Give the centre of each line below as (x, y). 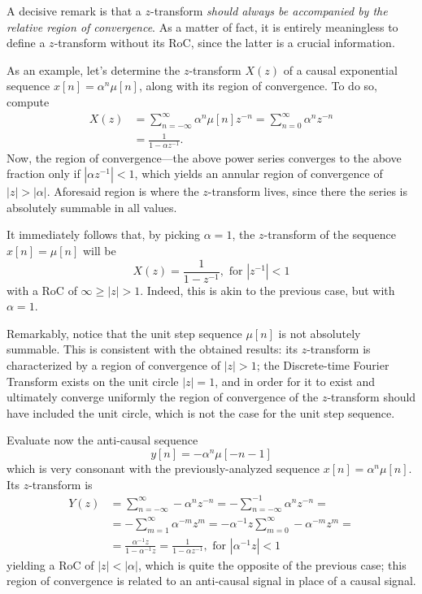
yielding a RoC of (50, 564)
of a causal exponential (340, 69)
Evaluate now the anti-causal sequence (102, 440)
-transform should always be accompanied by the (269, 11)
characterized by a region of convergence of (114, 364)
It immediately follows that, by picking (104, 234)
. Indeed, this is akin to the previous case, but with (268, 290)
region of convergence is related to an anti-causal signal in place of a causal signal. (211, 581)
